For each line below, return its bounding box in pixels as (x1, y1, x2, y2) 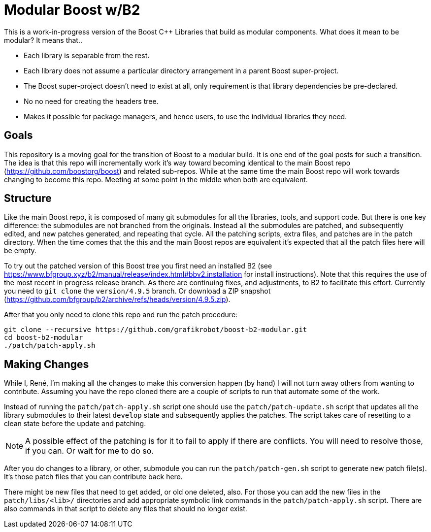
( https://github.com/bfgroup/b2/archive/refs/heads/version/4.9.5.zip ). (4, 295, 231, 304)
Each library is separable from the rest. (24, 51, 150, 60)
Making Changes (4, 358, 89, 370)
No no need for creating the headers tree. (24, 97, 159, 105)
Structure (4, 192, 52, 205)
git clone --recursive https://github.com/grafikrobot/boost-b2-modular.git (4, 326, 307, 334)
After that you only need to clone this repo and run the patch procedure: (4, 310, 238, 319)
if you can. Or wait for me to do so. (25, 446, 154, 456)
